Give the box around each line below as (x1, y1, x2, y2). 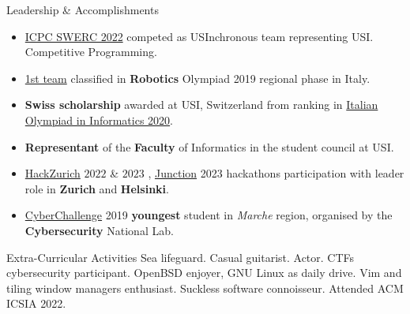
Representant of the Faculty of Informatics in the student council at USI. (24, 138, 394, 155)
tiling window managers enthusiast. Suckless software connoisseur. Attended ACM (6, 279, 404, 296)
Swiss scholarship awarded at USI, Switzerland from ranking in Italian (24, 96, 378, 113)
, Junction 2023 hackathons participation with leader (148, 165, 404, 181)
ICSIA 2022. (6, 295, 66, 312)
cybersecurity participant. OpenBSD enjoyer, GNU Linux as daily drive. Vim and (6, 264, 402, 281)
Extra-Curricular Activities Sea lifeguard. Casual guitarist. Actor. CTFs (6, 249, 355, 265)
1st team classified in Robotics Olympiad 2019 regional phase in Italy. (24, 69, 371, 86)
